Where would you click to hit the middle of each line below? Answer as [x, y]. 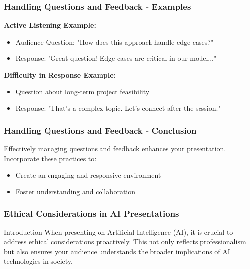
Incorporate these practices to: [50, 158]
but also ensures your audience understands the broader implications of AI [117, 251]
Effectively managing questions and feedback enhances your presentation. [115, 148]
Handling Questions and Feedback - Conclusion [100, 130]
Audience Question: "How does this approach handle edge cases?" [115, 41]
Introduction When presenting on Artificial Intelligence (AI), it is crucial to [119, 232]
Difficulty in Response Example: [60, 75]
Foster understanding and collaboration [75, 191]
